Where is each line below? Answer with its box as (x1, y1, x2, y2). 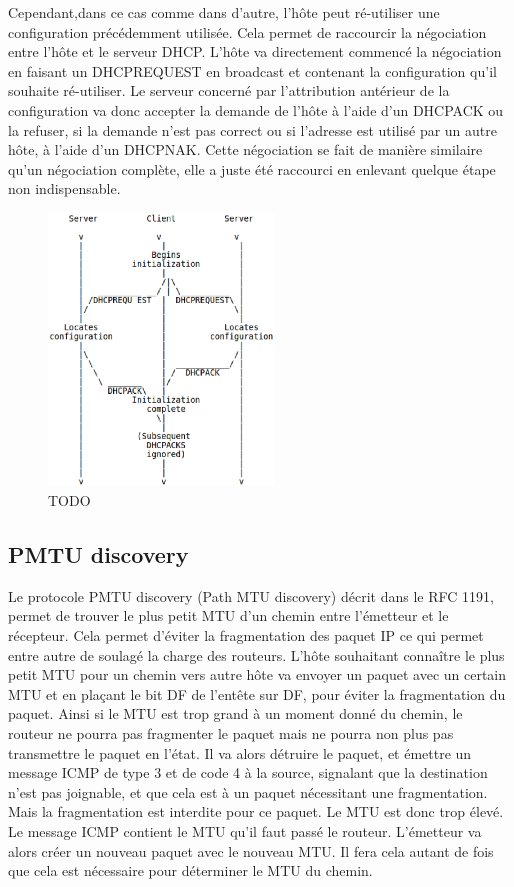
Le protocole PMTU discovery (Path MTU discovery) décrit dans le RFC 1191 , (8, 585, 494, 606)
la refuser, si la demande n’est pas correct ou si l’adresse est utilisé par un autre (8, 119, 497, 140)
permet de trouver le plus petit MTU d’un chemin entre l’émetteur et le (8, 605, 449, 626)
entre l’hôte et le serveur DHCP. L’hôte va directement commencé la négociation (8, 41, 502, 62)
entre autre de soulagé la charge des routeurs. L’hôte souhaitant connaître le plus (8, 644, 505, 665)
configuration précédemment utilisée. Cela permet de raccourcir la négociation (8, 21, 487, 42)
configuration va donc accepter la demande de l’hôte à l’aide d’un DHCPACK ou (8, 99, 504, 120)
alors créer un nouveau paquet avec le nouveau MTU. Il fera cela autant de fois (8, 840, 494, 861)
